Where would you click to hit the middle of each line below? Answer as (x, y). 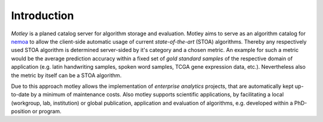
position (21, 111)
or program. (47, 111)
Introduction (42, 16)
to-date (20, 94)
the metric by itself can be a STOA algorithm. (66, 75)
